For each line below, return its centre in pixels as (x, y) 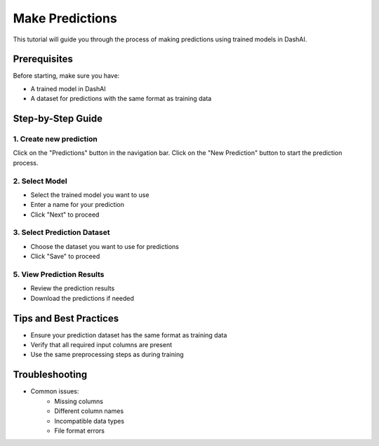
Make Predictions (65, 18)
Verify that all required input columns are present (101, 345)
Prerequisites (43, 59)
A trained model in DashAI (68, 88)
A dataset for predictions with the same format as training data (121, 99)
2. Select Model (40, 181)
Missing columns (79, 401)
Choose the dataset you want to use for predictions (105, 246)
